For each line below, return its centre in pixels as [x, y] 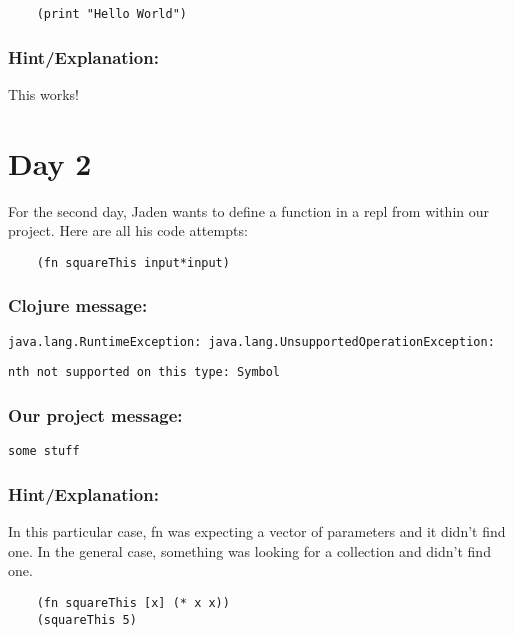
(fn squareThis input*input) [133, 262]
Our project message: [95, 414]
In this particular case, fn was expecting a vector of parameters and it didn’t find [257, 531]
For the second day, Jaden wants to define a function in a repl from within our [249, 210]
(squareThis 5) [86, 619]
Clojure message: [78, 305]
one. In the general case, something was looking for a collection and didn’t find [249, 550]
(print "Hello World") [111, 14]
